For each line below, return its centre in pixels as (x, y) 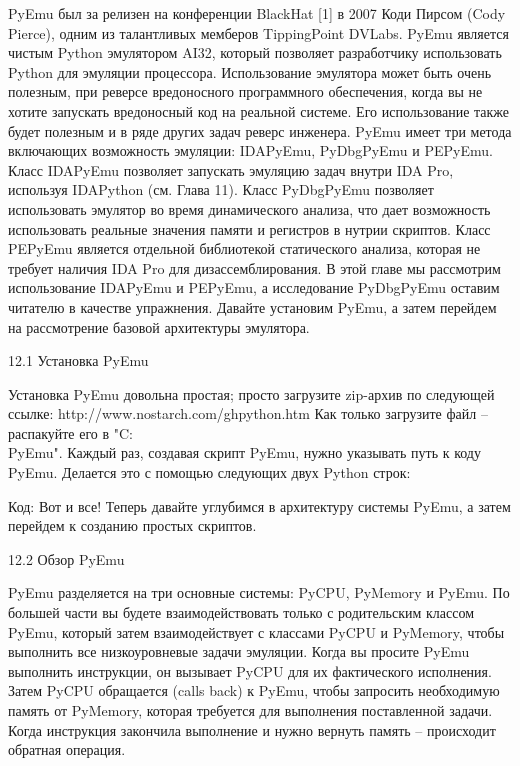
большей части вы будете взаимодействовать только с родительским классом (241, 612)
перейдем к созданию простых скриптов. (132, 525)
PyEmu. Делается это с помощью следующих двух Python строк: (209, 472)
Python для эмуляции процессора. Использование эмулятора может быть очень (250, 71)
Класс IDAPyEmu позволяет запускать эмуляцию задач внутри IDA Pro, (231, 169)
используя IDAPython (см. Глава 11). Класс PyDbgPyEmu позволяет (221, 189)
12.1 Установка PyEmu (78, 360)
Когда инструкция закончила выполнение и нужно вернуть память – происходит (252, 729)
